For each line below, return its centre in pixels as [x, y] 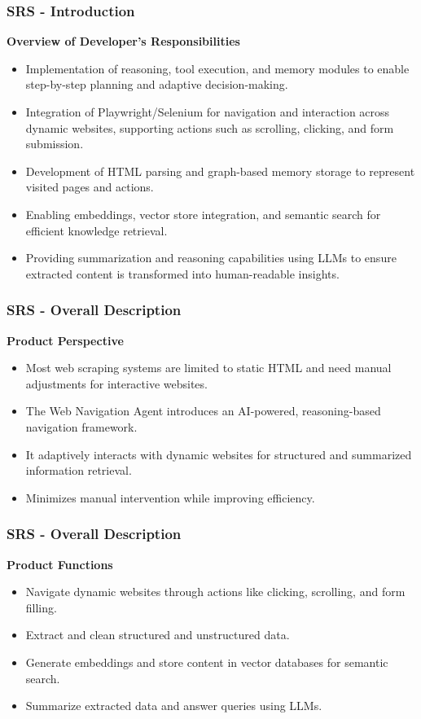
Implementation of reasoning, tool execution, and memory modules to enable [217, 68]
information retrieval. [79, 470]
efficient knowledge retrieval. [96, 230]
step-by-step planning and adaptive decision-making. [157, 84]
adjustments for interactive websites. [116, 383]
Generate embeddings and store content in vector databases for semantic [207, 662]
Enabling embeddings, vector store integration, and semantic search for [203, 214]
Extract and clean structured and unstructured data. [158, 635]
